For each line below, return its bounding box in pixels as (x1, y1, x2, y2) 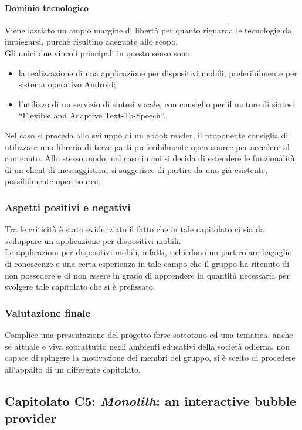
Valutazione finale (5, 305, 91, 320)
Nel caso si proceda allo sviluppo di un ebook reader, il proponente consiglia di (5, 128, 289, 141)
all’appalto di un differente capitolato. (5, 363, 141, 375)
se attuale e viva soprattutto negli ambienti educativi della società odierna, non (5, 340, 290, 352)
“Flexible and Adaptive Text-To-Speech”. (18, 109, 166, 121)
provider (5, 409, 57, 427)
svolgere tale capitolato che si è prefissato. (5, 280, 155, 293)
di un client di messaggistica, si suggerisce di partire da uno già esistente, (5, 163, 267, 175)
